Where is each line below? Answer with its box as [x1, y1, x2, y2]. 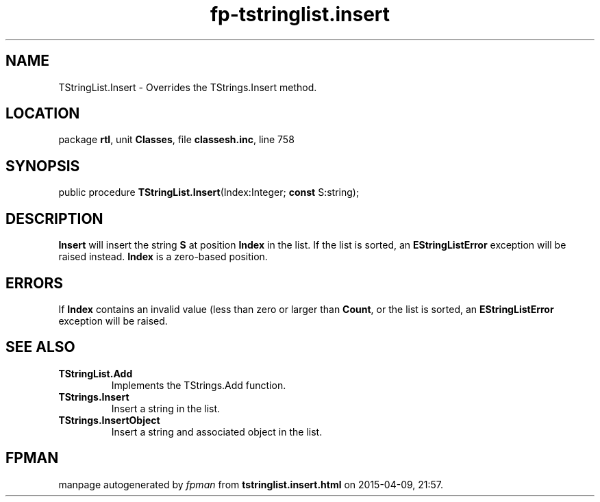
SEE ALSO [5, 338, 75, 356]
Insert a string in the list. [111, 402, 221, 414]
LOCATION [5, 105, 80, 123]
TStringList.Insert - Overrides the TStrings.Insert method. [58, 81, 317, 93]
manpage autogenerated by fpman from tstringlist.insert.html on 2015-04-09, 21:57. [58, 478, 444, 490]
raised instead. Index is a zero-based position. [58, 251, 268, 263]
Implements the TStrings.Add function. [111, 379, 286, 391]
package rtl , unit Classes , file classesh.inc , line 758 [58, 134, 295, 146]
